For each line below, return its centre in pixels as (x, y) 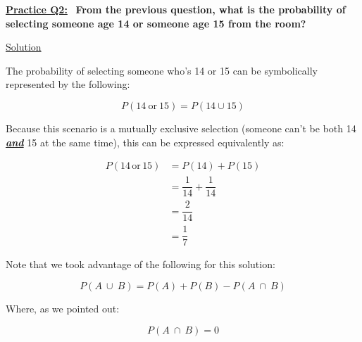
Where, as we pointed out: (63, 309)
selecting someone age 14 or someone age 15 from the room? (156, 23)
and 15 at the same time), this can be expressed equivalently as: (145, 142)
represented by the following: (68, 84)
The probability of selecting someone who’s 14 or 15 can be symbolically (162, 70)
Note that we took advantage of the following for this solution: (141, 264)
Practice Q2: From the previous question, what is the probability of (176, 9)
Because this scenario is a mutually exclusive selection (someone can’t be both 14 (181, 128)
